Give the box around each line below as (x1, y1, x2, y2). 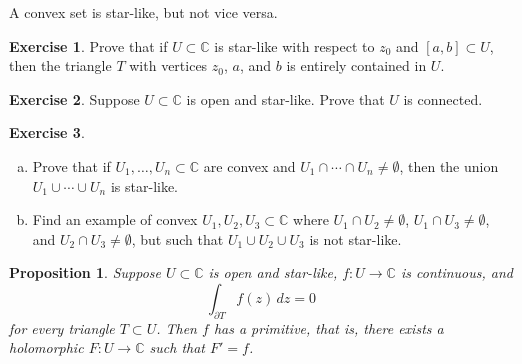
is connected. (403, 88, 483, 109)
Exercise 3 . (9, 122, 85, 143)
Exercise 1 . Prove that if (9, 35, 168, 56)
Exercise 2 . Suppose (9, 88, 140, 109)
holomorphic (9, 337, 84, 358)
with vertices (129, 55, 208, 76)
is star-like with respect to (214, 35, 375, 56)
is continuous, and (400, 262, 513, 283)
